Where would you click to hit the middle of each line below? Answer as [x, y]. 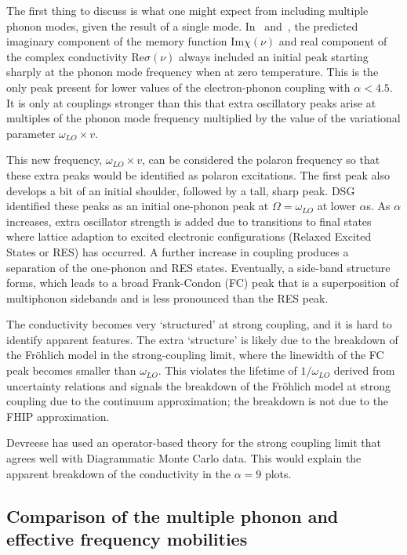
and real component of [333, 41]
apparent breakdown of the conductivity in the [118, 473]
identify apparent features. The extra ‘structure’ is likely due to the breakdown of [202, 339]
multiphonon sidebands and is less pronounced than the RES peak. [167, 297]
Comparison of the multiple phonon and [173, 515]
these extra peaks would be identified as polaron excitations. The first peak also [198, 174]
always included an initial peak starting [274, 56]
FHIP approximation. [58, 416]
